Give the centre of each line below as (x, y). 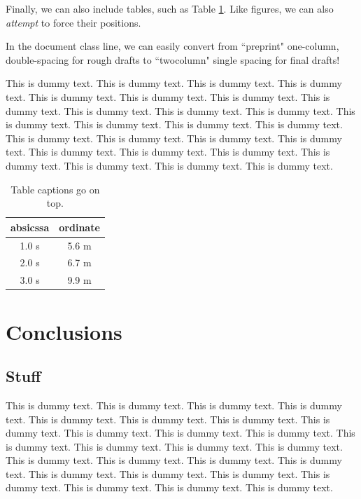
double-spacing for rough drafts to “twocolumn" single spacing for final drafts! (173, 59)
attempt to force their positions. (73, 22)
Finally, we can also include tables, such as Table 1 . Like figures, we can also (170, 8)
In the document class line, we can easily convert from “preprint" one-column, (172, 46)
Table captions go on (55, 189)
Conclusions (64, 331)
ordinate (79, 227)
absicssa (30, 227)
